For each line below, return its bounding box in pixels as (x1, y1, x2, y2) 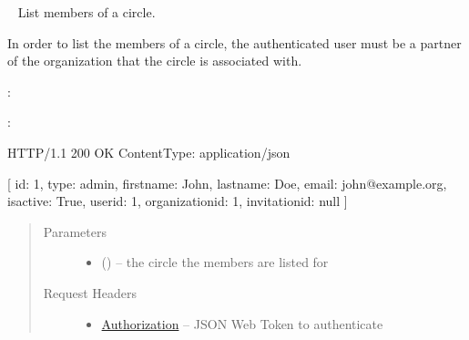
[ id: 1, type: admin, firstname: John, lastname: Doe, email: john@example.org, (7, 173, 447, 192)
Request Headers (43, 283, 138, 302)
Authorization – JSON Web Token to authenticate (101, 314, 383, 333)
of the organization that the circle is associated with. (7, 51, 302, 70)
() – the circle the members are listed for (101, 252, 329, 272)
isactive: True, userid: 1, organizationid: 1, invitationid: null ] (7, 191, 348, 211)
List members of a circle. (17, 3, 156, 21)
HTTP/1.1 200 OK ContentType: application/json (7, 142, 291, 161)
